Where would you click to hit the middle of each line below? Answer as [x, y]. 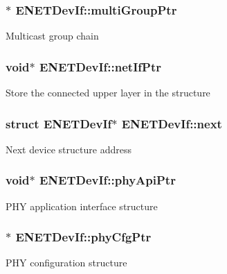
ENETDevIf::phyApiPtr [107, 180]
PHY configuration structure [66, 263]
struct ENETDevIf [59, 123]
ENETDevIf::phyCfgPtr [83, 237]
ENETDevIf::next [172, 123]
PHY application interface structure [82, 206]
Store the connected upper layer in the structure [108, 93]
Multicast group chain [52, 36]
